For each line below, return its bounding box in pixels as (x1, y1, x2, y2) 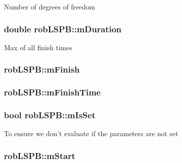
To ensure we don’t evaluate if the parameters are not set (4, 128, 179, 139)
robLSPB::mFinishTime (4, 86, 101, 98)
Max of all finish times (4, 42, 72, 52)
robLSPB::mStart (4, 149, 75, 162)
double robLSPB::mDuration (4, 22, 121, 35)
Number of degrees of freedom (4, 1, 95, 11)
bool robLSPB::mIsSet (4, 109, 96, 121)
